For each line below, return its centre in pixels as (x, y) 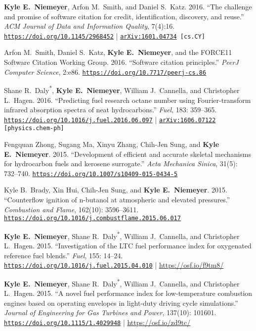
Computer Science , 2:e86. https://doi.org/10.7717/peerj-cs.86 (105, 71)
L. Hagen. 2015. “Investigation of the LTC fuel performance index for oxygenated (128, 246)
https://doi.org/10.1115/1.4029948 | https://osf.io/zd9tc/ (97, 322)
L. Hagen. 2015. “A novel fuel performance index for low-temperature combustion (128, 293)
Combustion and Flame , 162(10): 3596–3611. (71, 209)
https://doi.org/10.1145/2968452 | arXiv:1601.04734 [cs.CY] (105, 35)
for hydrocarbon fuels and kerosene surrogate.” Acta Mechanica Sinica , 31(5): (121, 164)
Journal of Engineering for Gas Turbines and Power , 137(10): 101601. (110, 312)
